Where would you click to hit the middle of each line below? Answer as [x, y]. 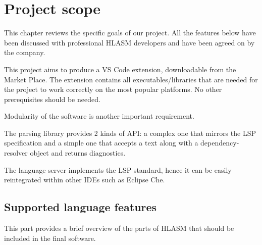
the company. [25, 52]
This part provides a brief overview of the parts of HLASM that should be [119, 228]
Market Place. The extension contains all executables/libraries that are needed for [131, 79]
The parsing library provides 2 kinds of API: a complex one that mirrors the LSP [130, 133]
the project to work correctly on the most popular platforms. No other [113, 89]
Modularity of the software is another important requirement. [99, 116]
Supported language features [81, 207]
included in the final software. [50, 238]
